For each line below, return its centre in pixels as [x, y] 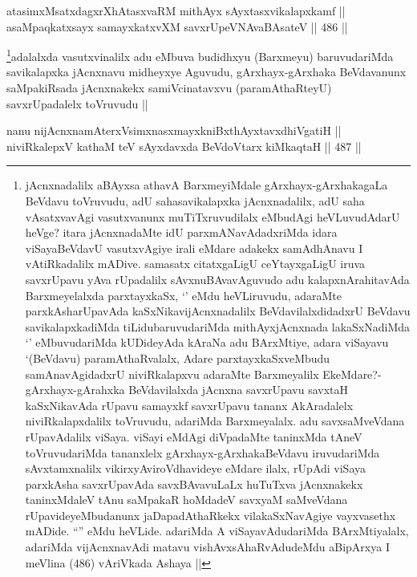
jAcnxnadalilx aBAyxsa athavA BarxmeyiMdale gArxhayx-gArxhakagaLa [206, 185]
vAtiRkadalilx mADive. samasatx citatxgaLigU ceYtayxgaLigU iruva [195, 264]
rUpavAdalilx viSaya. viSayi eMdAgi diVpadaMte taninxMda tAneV [194, 436]
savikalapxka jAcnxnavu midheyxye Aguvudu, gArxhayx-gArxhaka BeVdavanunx [206, 72]
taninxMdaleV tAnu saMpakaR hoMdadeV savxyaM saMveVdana [186, 500]
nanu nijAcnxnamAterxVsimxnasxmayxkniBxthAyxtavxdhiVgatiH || [174, 130]
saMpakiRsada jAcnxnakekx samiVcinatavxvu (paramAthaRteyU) [169, 88]
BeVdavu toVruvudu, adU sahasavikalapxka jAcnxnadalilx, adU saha [195, 201]
